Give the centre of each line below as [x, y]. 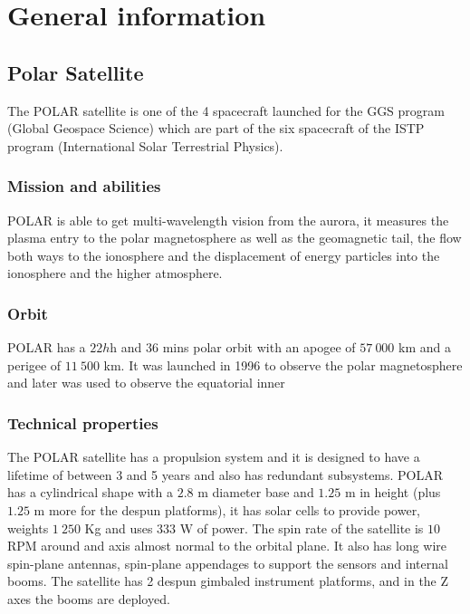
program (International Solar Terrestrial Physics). [145, 145]
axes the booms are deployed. [89, 598]
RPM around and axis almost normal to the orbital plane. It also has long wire [227, 546]
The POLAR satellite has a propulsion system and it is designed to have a [214, 457]
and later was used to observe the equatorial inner [146, 383]
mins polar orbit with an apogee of [259, 347]
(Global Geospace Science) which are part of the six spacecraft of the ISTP [216, 128]
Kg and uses [119, 528]
